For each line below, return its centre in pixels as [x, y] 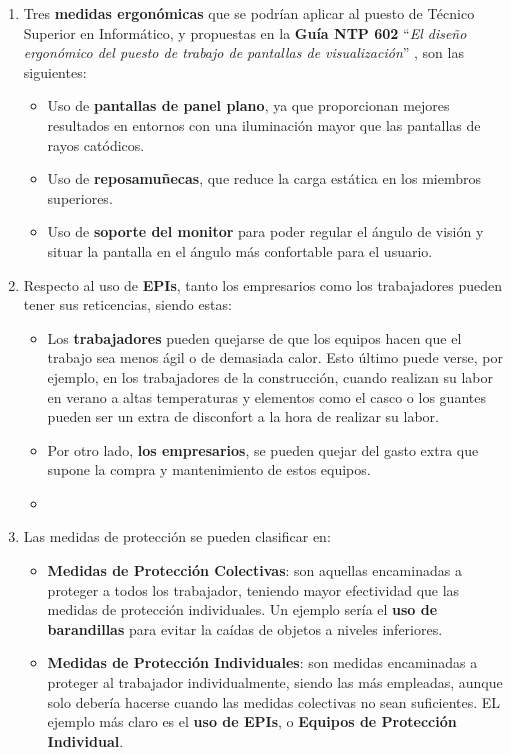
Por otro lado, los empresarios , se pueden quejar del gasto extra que [263, 449]
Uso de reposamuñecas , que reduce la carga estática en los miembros [264, 178]
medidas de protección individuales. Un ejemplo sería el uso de [242, 609]
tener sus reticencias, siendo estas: [127, 304]
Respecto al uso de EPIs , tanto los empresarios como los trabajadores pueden [263, 284]
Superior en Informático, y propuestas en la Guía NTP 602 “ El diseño [245, 32]
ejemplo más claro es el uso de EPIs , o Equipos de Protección [252, 721]
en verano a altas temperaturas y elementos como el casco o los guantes [266, 396]
